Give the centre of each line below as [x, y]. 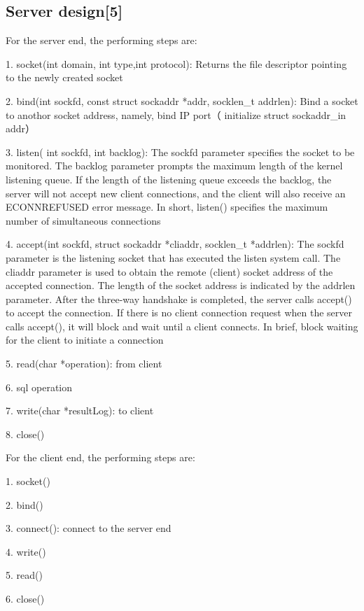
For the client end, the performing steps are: [100, 457]
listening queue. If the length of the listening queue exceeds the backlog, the [169, 179]
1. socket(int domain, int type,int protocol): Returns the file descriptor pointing [176, 63]
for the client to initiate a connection [85, 340]
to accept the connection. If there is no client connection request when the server [179, 312]
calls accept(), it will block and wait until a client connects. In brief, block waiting [182, 326]
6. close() [25, 599]
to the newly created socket [64, 77]
